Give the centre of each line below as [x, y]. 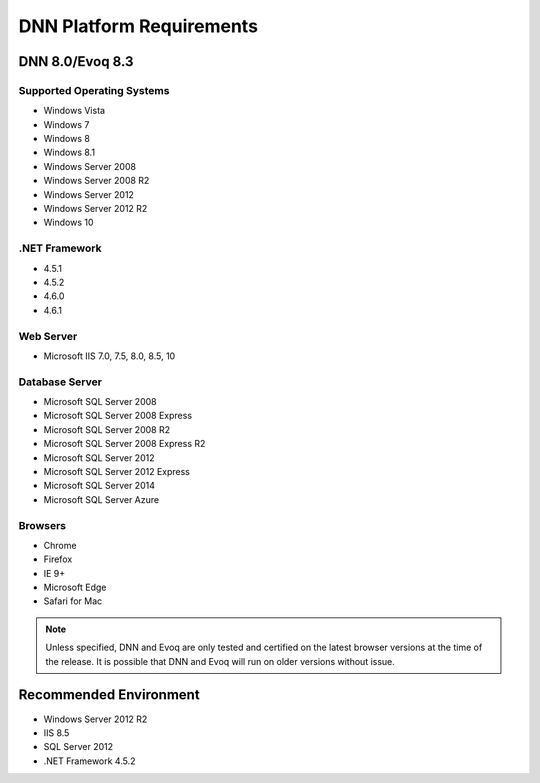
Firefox [58, 559]
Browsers [42, 525]
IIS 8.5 [56, 732]
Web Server [48, 336]
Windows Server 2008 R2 [96, 181]
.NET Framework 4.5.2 [89, 761]
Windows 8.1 [69, 152]
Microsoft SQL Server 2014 [99, 486]
